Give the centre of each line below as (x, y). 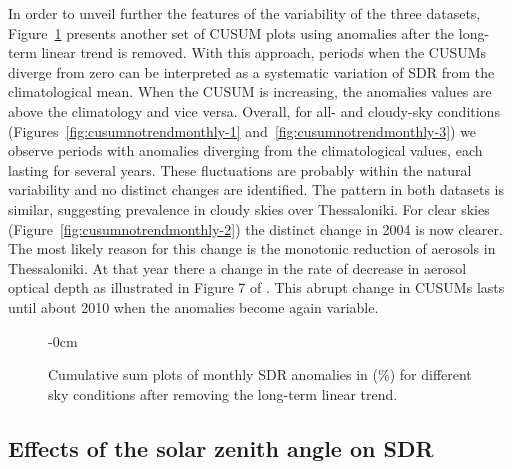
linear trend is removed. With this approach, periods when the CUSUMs (264, 52)
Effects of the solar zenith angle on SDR (221, 447)
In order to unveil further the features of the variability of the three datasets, (244, 13)
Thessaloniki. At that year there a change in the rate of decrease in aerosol (237, 267)
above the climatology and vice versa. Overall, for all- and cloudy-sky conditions (254, 110)
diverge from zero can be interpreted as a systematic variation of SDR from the (251, 71)
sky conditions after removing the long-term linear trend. (223, 393)
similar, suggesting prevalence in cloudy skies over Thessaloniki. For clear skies (249, 208)
